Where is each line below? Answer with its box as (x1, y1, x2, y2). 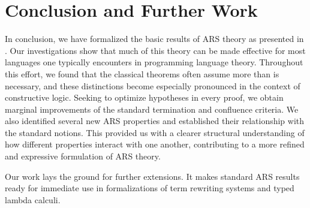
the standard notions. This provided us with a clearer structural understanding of (5, 126, 305, 138)
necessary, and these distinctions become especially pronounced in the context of (5, 79, 300, 92)
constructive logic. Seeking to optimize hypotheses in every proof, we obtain (5, 91, 284, 104)
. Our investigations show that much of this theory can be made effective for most (5, 44, 306, 56)
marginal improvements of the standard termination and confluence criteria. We (5, 103, 299, 115)
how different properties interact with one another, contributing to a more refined (5, 138, 305, 150)
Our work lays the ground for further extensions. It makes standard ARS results (5, 170, 300, 182)
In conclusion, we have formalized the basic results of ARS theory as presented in (5, 32, 304, 45)
